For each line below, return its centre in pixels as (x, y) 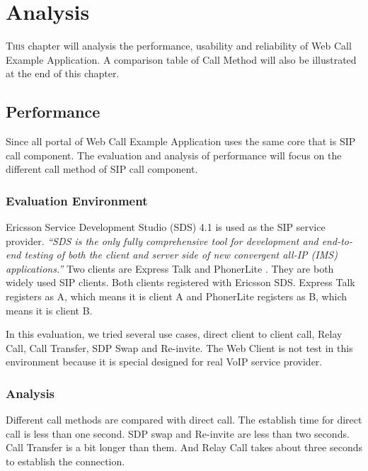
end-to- (337, 240)
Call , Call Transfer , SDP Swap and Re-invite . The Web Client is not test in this (179, 347)
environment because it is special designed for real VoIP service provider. (164, 362)
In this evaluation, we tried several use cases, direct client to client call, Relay (174, 334)
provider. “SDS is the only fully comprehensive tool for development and (162, 240)
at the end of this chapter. (63, 73)
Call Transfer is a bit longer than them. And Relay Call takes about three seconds (184, 447)
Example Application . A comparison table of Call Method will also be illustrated (181, 59)
